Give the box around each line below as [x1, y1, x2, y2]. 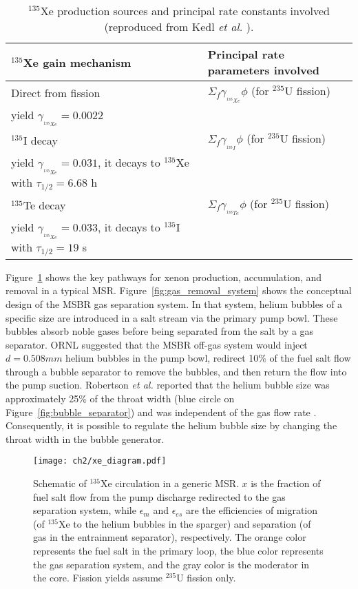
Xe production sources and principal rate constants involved [40, 3, 330, 19]
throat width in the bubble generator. [6, 431, 165, 446]
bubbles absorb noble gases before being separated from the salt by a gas [6, 324, 314, 338]
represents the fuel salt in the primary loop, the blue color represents [33, 544, 324, 558]
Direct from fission [11, 84, 101, 101]
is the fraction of [251, 476, 321, 490]
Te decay [23, 197, 66, 214]
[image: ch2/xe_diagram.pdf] [33, 456, 167, 466]
